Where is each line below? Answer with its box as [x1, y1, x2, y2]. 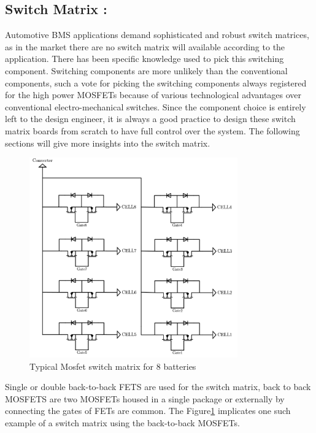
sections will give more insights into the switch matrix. [5, 136, 210, 149]
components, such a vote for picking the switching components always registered [5, 76, 307, 89]
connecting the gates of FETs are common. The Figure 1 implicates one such [5, 404, 291, 417]
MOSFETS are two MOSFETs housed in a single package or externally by [5, 392, 285, 405]
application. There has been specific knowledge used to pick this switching [5, 52, 284, 65]
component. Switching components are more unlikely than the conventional [5, 64, 288, 77]
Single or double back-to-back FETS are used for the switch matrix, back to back [5, 380, 311, 393]
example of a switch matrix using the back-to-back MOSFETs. [5, 416, 240, 429]
